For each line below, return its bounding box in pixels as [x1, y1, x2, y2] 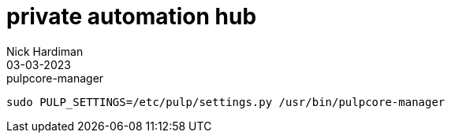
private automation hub [6, 3, 257, 30]
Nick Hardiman [6, 44, 84, 58]
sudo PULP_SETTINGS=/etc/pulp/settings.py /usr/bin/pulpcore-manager [6, 95, 445, 108]
